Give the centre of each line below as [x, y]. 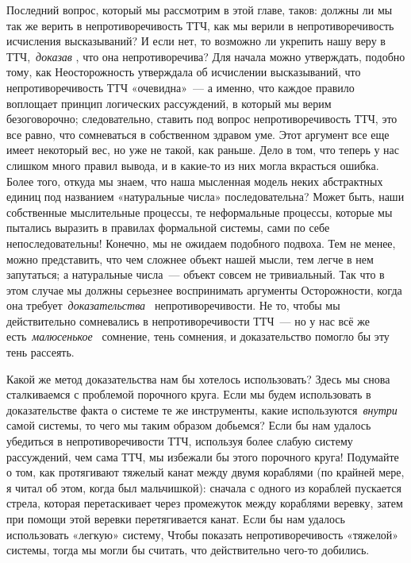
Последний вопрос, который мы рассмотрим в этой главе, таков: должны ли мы [200, 10]
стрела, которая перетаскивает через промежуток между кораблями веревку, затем [205, 503]
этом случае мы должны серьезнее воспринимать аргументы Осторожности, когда [204, 289]
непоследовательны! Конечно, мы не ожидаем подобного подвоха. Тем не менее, [201, 243]
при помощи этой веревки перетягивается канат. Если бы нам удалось [176, 519]
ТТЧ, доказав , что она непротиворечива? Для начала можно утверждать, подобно [206, 56]
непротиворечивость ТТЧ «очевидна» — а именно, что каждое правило [181, 87]
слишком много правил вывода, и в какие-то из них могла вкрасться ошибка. [193, 165]
